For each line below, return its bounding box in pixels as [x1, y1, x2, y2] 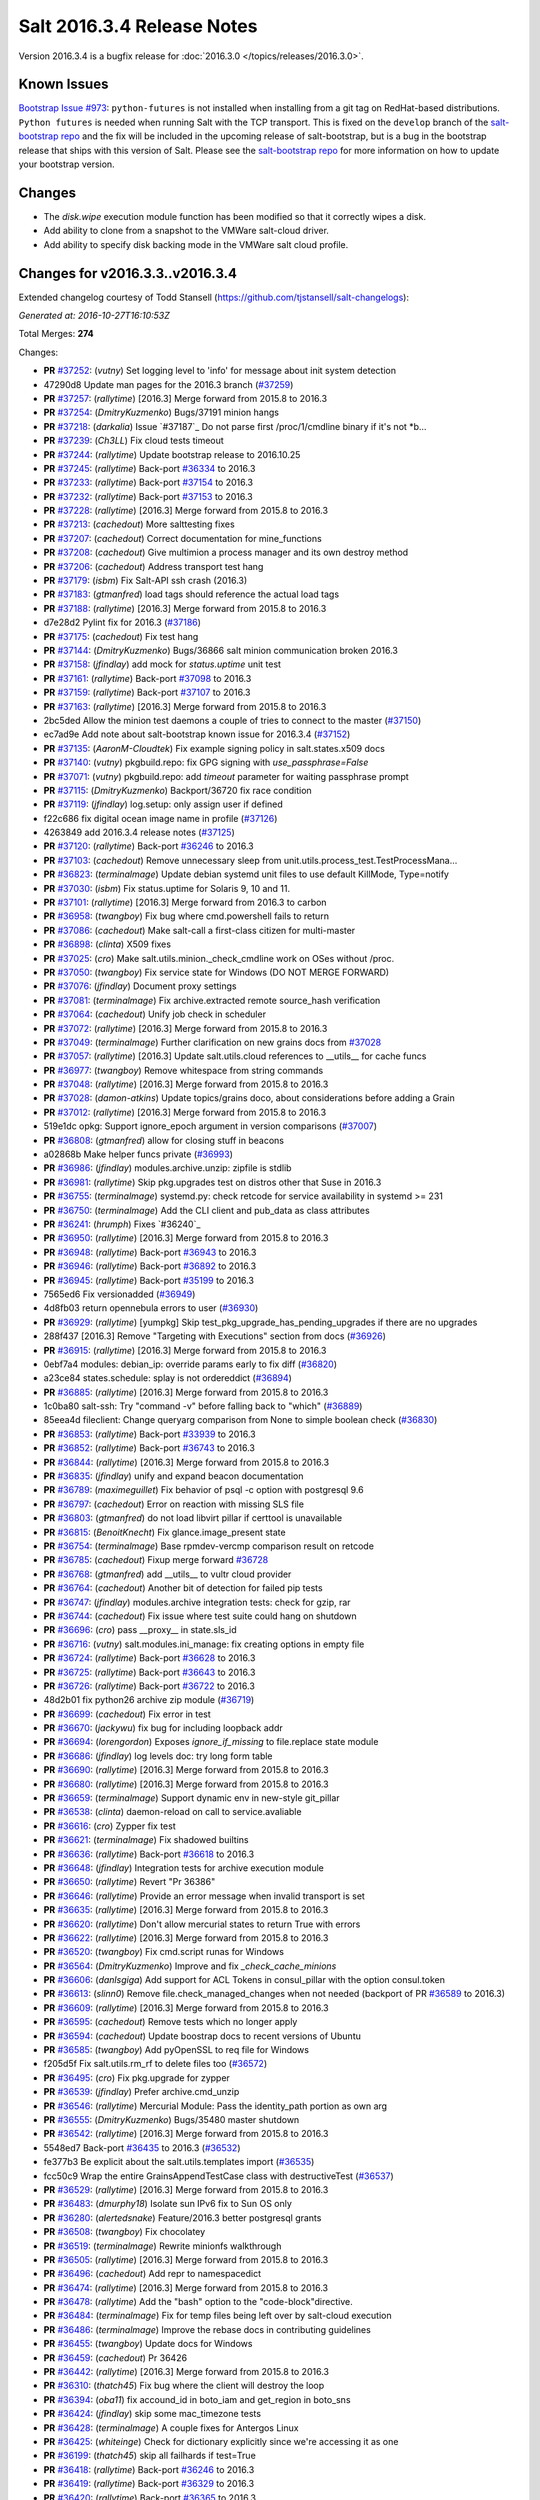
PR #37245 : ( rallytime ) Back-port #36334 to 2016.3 [43, 462, 256, 474]
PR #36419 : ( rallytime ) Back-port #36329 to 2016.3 [43, 2478, 255, 2490]
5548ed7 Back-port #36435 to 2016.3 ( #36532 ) [43, 2141, 241, 2154]
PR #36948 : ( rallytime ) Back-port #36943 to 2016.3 [43, 1246, 257, 1258]
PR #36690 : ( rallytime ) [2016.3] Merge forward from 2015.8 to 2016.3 [43, 1764, 329, 1776]
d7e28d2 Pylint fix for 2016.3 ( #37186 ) [43, 616, 202, 629]
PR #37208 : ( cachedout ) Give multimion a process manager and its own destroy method [43, 546, 409, 559]
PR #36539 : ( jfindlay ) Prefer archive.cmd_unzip [43, 2086, 240, 2098]
